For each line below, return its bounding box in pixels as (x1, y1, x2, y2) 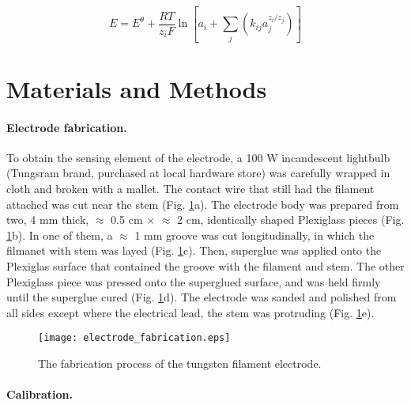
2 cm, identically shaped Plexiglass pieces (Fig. (177, 211, 405, 228)
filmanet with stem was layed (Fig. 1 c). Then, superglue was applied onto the (6, 242, 382, 259)
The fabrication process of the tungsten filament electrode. (38, 355, 322, 372)
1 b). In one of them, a (6, 226, 113, 243)
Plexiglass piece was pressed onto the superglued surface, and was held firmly (6, 273, 381, 290)
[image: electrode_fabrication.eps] (38, 332, 231, 344)
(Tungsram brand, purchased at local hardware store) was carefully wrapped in (6, 165, 390, 181)
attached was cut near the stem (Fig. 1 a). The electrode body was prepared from (6, 195, 399, 212)
